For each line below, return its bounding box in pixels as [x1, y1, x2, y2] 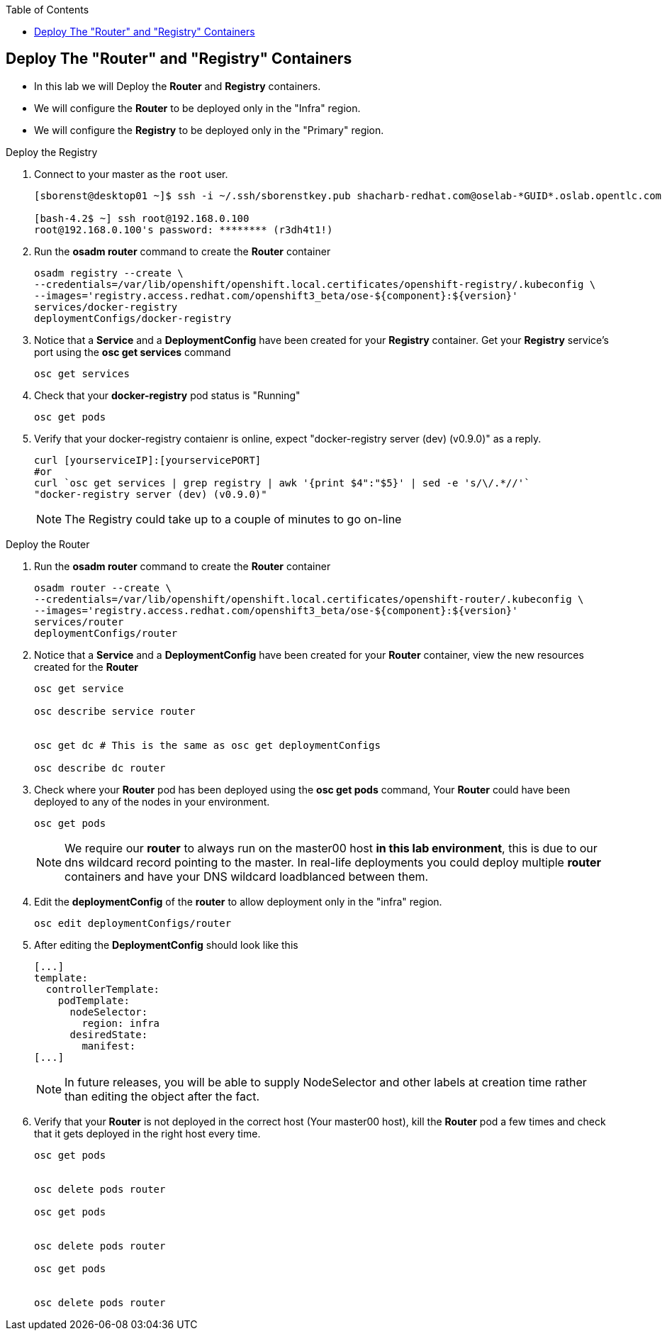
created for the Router [34, 660, 139, 673]
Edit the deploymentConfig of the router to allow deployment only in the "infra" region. [34, 895, 442, 908]
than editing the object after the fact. [65, 1089, 260, 1103]
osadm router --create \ [34, 581, 172, 594]
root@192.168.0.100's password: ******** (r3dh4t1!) [34, 223, 333, 235]
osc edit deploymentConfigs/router [34, 917, 232, 929]
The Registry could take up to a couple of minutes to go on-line [65, 511, 402, 526]
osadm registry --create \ [34, 267, 184, 279]
